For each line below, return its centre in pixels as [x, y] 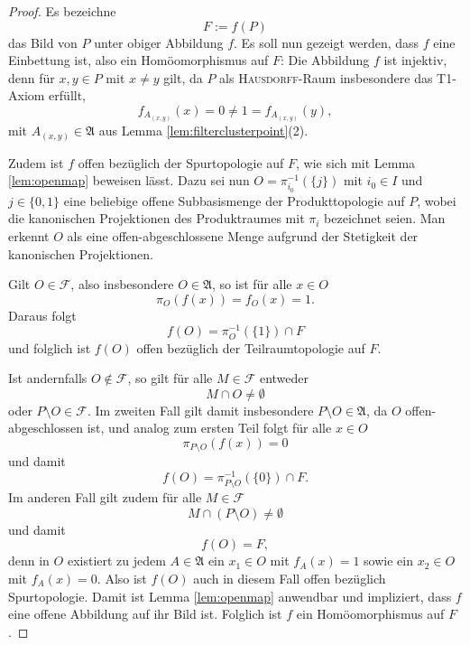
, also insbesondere [122, 284]
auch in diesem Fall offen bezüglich [290, 578]
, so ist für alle [252, 284]
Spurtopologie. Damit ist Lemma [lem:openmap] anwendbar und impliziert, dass [230, 596]
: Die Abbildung [325, 60]
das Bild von [43, 42]
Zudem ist [36, 162]
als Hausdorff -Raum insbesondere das [326, 77]
